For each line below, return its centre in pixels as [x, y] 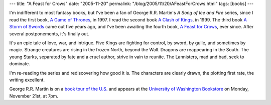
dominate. [20, 64]
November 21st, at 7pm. [34, 96]
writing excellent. [27, 80]
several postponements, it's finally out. [49, 34]
